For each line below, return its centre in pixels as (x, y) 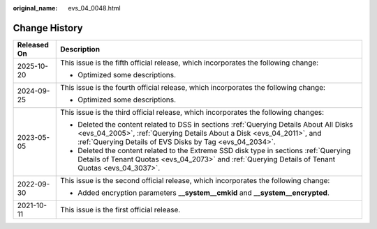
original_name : (35, 8)
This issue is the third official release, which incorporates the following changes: (192, 112)
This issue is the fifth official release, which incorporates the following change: (190, 63)
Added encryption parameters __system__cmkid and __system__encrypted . (204, 193)
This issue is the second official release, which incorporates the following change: (195, 180)
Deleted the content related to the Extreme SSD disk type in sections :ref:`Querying (214, 150)
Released (33, 45)
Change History (48, 28)
